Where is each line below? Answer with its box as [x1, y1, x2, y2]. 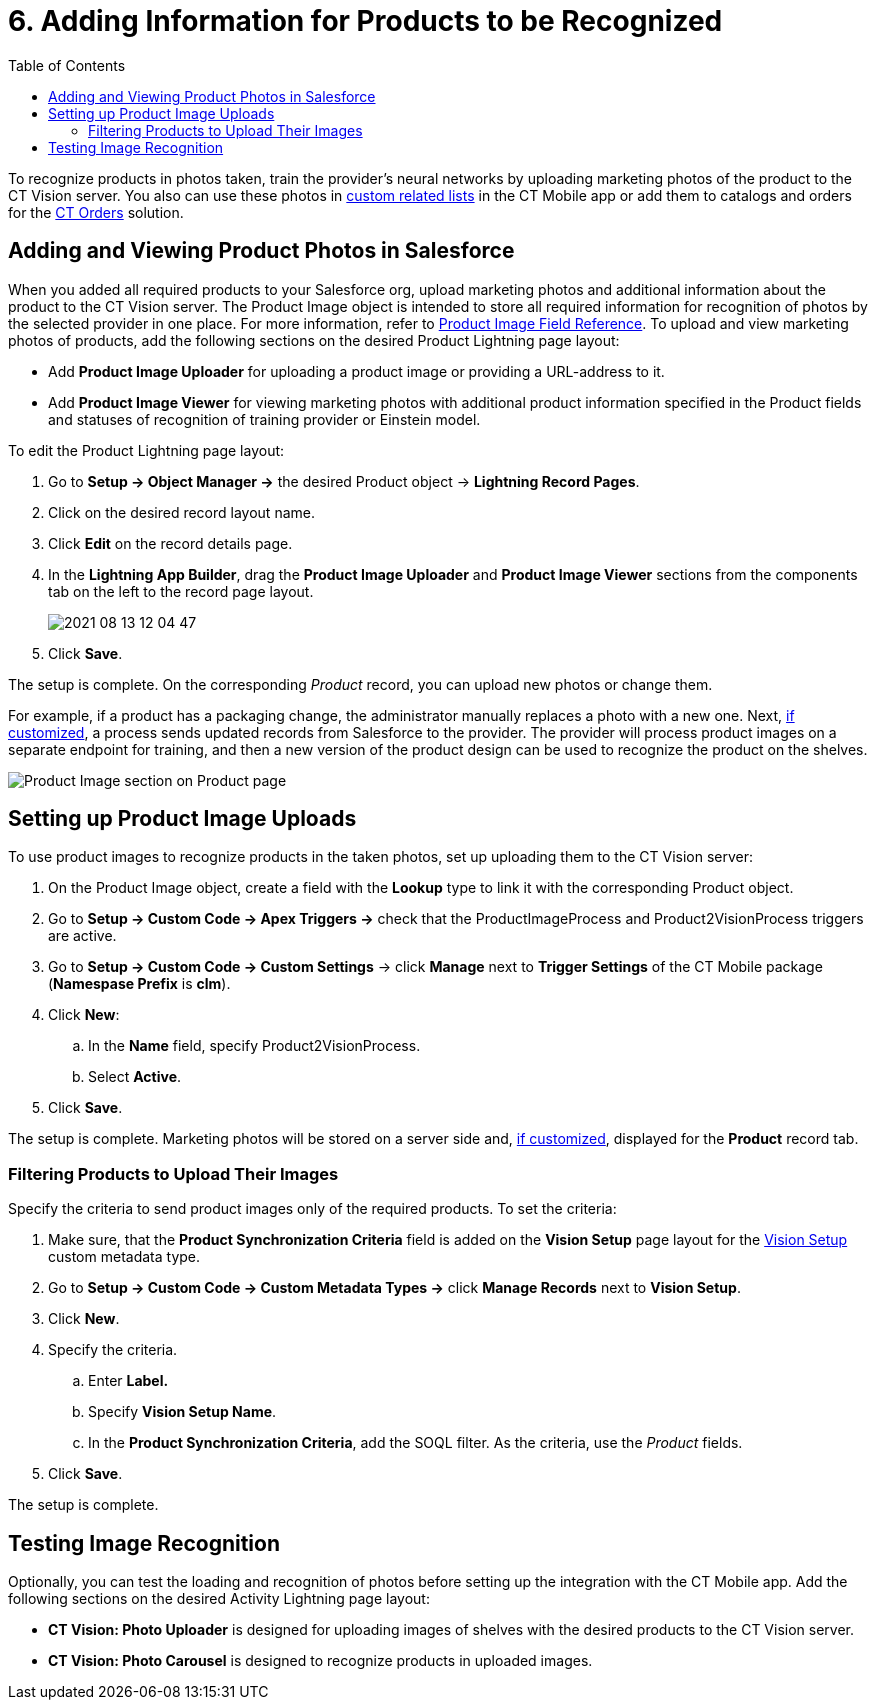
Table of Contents [8, 56, 126, 74]
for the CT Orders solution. [8, 203, 184, 221]
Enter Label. [88, 1372, 169, 1390]
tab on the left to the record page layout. [48, 582, 314, 600]
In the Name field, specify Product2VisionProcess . [88, 1037, 421, 1055]
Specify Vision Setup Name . [88, 1403, 277, 1421]
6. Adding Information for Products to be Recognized [8, 4, 723, 38]
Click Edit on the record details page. [48, 534, 293, 552]
